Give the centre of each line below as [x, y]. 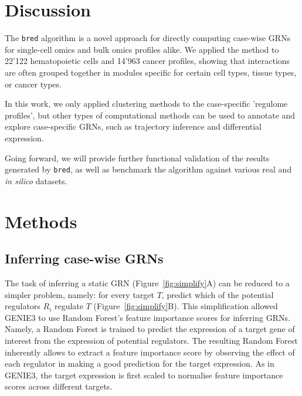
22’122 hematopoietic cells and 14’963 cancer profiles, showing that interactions [147, 61]
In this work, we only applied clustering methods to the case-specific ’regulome [146, 104]
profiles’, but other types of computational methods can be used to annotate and [150, 115]
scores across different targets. [59, 386]
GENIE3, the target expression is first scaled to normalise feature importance [144, 375]
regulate [69, 306]
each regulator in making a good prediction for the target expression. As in [140, 363]
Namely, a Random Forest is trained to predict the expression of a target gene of [150, 329]
